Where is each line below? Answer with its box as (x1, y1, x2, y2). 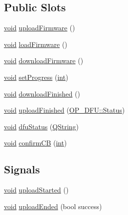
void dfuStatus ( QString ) (4, 121, 79, 131)
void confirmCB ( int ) (4, 138, 67, 148)
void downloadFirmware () (4, 55, 84, 66)
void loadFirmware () (4, 39, 67, 49)
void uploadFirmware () (4, 23, 75, 33)
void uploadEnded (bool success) (4, 201, 102, 211)
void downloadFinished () (4, 88, 80, 98)
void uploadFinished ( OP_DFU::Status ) (4, 105, 125, 115)
